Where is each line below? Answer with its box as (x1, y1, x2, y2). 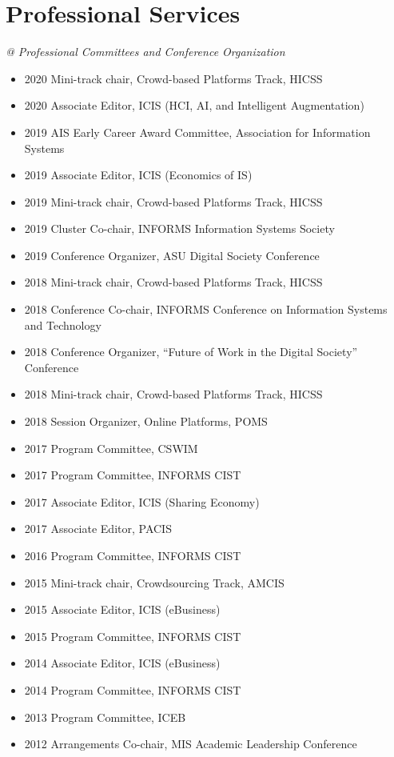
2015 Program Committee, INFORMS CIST (24, 627, 241, 644)
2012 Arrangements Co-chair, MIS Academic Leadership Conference (24, 735, 357, 752)
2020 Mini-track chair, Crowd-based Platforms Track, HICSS (24, 70, 323, 86)
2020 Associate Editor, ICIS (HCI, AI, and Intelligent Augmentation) (24, 97, 364, 114)
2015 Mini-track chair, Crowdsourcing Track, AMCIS (24, 574, 285, 591)
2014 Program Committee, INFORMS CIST (24, 681, 241, 698)
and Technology (24, 316, 101, 333)
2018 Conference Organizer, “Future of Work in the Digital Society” (24, 343, 358, 360)
